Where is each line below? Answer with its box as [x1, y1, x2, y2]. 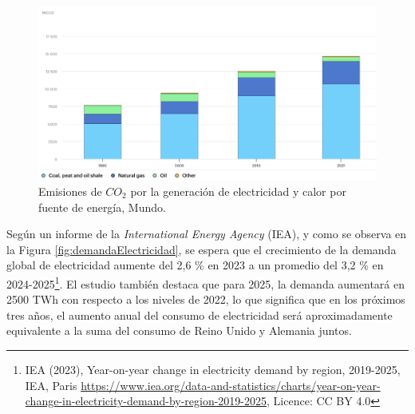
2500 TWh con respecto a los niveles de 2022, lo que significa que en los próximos [6, 291, 405, 308]
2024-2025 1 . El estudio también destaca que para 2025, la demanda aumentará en [6, 273, 405, 292]
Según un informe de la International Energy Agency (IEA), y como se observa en [6, 225, 407, 242]
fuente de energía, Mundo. [38, 198, 166, 215]
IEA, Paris [25, 376, 77, 393]
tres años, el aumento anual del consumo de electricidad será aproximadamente [6, 306, 393, 323]
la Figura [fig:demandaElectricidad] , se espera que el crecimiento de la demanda [6, 241, 397, 257]
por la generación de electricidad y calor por [130, 182, 346, 199]
